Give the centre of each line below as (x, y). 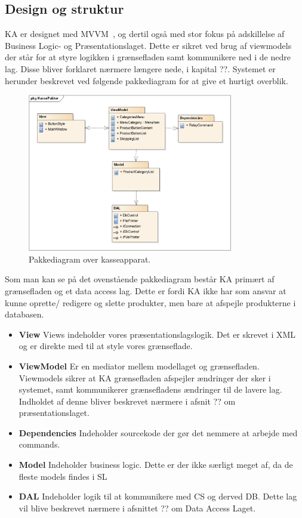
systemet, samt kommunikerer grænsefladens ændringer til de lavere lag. (150, 389)
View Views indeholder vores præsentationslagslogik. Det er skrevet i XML (157, 334)
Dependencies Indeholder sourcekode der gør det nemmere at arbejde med (158, 432)
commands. (39, 444)
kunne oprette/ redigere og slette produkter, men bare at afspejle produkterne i (150, 302)
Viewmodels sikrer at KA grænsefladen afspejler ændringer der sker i (145, 377)
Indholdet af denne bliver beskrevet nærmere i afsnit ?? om (127, 401)
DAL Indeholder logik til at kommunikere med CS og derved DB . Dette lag (158, 496)
